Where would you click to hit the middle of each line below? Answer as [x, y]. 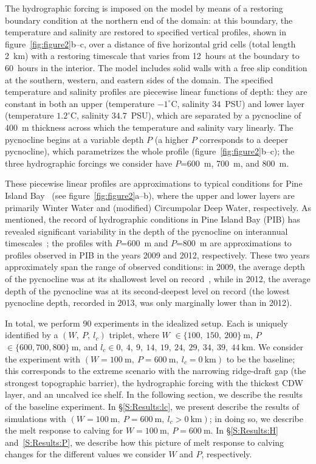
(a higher [172, 139]
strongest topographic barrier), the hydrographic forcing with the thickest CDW [154, 382]
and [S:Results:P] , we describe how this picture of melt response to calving [145, 442]
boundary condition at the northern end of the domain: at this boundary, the [149, 20]
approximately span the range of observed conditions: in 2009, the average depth [155, 267]
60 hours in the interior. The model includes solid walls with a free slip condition [156, 67]
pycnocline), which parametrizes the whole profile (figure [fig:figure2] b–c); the [150, 151]
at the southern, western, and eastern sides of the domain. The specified [139, 79]
